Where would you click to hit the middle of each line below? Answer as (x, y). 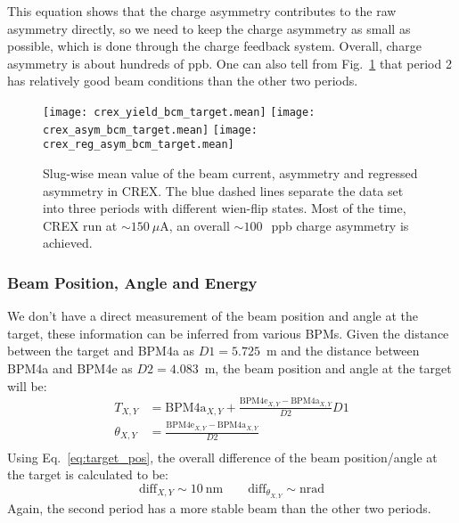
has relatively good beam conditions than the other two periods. (183, 81)
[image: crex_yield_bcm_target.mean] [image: (179, 112)
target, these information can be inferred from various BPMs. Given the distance (228, 333)
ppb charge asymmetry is (340, 225)
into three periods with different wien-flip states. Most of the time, (225, 208)
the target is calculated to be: (88, 474)
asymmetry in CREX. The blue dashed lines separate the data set (223, 190)
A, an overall (195, 225)
